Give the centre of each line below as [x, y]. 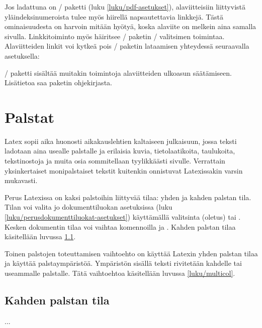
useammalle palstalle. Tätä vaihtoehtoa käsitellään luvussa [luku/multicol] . [120, 273]
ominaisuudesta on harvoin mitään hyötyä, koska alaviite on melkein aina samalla [130, 26]
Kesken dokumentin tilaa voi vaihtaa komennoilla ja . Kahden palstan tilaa [120, 226]
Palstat [30, 117]
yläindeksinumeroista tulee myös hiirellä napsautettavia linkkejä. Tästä [114, 16]
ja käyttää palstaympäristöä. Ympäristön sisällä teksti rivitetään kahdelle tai [123, 263]
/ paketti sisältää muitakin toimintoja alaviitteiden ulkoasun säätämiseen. [118, 72]
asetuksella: [22, 55]
